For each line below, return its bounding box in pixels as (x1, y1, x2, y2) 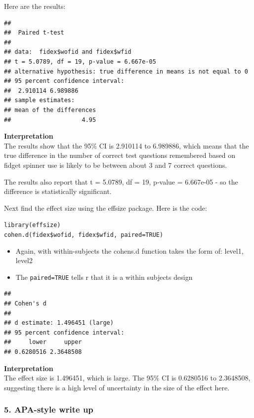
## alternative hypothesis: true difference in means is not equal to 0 (4, 68, 248, 75)
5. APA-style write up (4, 403, 93, 416)
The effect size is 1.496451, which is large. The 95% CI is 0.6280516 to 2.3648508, (4, 373, 251, 383)
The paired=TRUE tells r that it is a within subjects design (15, 271, 193, 282)
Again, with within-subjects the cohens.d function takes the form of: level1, (15, 245, 244, 256)
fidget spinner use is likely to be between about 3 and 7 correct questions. (4, 159, 227, 170)
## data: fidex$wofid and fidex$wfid (4, 48, 131, 56)
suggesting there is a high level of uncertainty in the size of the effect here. (4, 382, 230, 392)
